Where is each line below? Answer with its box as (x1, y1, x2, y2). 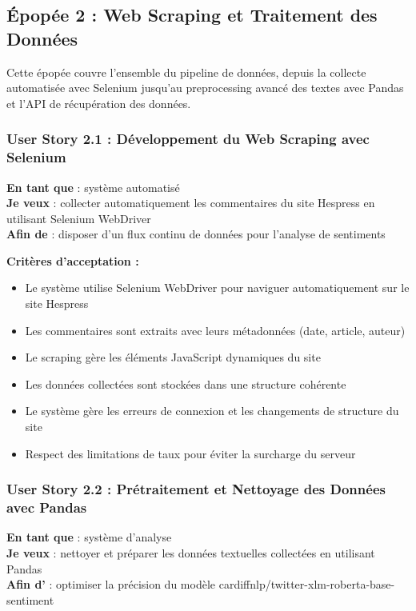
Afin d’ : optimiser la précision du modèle (6, 576, 216, 593)
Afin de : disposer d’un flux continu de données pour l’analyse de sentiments (6, 226, 386, 242)
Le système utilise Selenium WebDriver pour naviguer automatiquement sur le (25, 279, 410, 296)
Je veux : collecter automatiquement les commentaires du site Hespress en (6, 194, 375, 211)
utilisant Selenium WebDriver (6, 210, 151, 226)
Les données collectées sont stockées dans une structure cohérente (25, 375, 346, 392)
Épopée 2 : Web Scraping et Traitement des (6, 2, 378, 27)
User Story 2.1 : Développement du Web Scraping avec (6, 129, 370, 149)
